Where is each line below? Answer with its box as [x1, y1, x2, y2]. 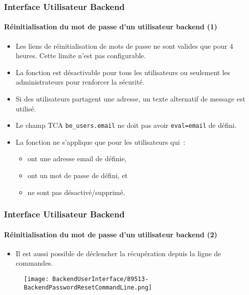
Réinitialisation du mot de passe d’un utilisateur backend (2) [4, 229, 218, 239]
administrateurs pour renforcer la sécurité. [15, 77, 145, 87]
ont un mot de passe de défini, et [27, 170, 128, 181]
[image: [24, 276, 49, 283]
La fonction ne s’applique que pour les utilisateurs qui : [15, 136, 185, 147]
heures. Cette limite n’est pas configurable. [15, 50, 146, 61]
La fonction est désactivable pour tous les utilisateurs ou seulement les [15, 67, 230, 77]
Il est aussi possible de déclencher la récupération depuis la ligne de [15, 248, 221, 258]
